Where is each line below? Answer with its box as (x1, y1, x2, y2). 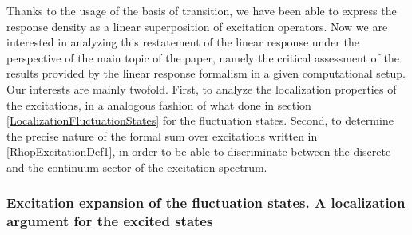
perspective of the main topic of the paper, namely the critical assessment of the (6, 49, 400, 66)
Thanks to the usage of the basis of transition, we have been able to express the (6, 2, 397, 18)
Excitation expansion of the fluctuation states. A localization (6, 193, 406, 213)
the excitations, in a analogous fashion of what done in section (6, 96, 311, 113)
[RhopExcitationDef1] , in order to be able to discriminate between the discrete (6, 143, 391, 160)
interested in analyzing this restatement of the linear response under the (6, 34, 359, 50)
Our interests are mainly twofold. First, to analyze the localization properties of (6, 80, 397, 97)
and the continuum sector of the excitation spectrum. (6, 158, 267, 175)
